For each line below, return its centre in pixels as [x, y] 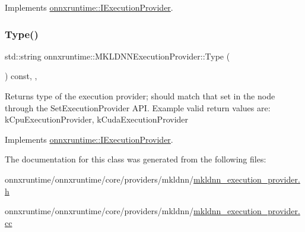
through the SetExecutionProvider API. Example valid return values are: [138, 107]
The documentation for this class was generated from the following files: [136, 159]
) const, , [21, 76]
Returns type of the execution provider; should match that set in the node [140, 96]
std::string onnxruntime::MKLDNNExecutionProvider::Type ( [117, 56]
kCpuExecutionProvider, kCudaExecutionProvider [97, 119]
